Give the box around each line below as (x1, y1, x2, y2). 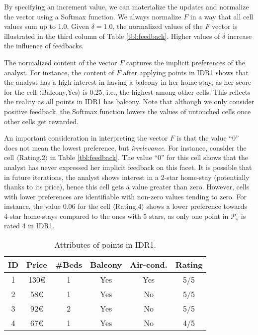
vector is (212, 21, 238, 31)
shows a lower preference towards (146, 201, 248, 211)
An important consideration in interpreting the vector (4, 133, 168, 143)
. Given (67, 21, 89, 31)
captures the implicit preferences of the (126, 57, 245, 67)
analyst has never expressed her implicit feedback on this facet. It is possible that (4, 162, 252, 172)
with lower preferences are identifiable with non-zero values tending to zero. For (4, 191, 247, 201)
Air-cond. (130, 259, 168, 271)
